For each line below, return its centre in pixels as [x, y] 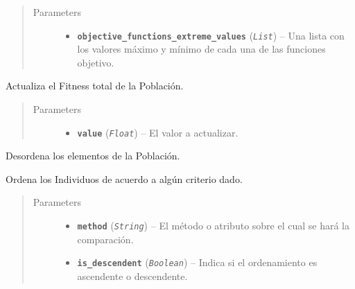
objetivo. [96, 62]
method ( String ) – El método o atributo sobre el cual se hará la [214, 226]
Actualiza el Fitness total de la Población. [95, 86]
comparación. [105, 239]
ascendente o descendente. [132, 275]
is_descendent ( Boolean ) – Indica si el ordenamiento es [197, 262]
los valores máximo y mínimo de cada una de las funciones [201, 49]
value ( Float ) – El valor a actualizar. [158, 132]
